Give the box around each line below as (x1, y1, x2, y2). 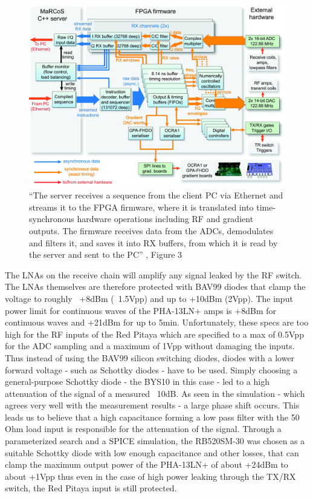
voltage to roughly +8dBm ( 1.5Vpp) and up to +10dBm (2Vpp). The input (5, 292, 293, 304)
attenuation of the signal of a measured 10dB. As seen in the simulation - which (5, 387, 305, 399)
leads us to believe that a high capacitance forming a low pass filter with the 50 (5, 410, 300, 423)
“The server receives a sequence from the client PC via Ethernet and (29, 189, 283, 201)
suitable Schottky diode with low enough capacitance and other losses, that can (5, 446, 299, 459)
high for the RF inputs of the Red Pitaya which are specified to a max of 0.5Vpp (5, 327, 304, 340)
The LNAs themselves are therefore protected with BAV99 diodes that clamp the (5, 280, 306, 293)
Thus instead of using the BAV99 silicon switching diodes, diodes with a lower (5, 351, 295, 364)
